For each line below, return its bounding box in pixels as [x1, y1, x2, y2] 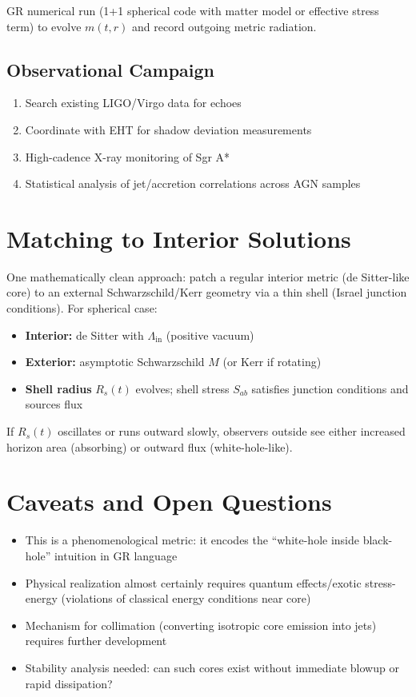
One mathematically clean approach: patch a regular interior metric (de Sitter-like [6, 268, 410, 285]
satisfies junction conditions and [251, 380, 409, 396]
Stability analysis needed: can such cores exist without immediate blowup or [25, 659, 399, 675]
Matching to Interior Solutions [6, 221, 351, 254]
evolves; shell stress [135, 380, 230, 396]
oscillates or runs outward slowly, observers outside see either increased [58, 423, 406, 440]
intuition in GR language [54, 547, 178, 564]
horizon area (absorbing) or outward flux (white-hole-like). [6, 438, 293, 455]
